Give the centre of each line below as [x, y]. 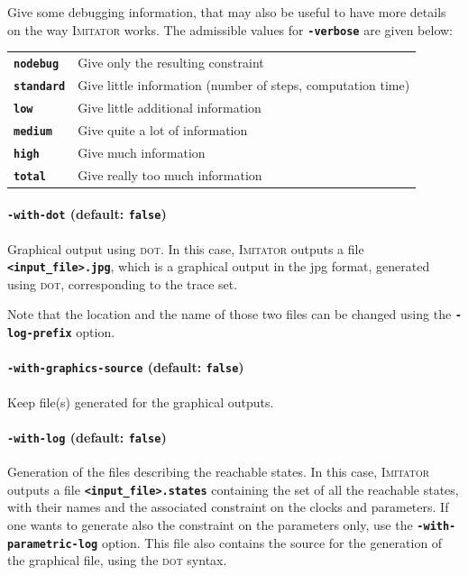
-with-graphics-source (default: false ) [126, 367]
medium [33, 131]
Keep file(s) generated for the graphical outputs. [141, 402]
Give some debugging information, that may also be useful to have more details [227, 12]
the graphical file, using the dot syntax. [117, 560]
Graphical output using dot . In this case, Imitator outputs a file [186, 248]
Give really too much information [170, 174]
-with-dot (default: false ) [87, 214]
